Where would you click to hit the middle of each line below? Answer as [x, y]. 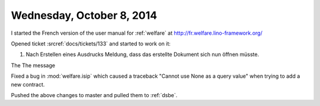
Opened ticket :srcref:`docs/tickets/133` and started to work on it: [91, 44]
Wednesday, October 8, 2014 [84, 15]
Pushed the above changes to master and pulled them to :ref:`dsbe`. [94, 95]
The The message [33, 65]
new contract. [28, 84]
